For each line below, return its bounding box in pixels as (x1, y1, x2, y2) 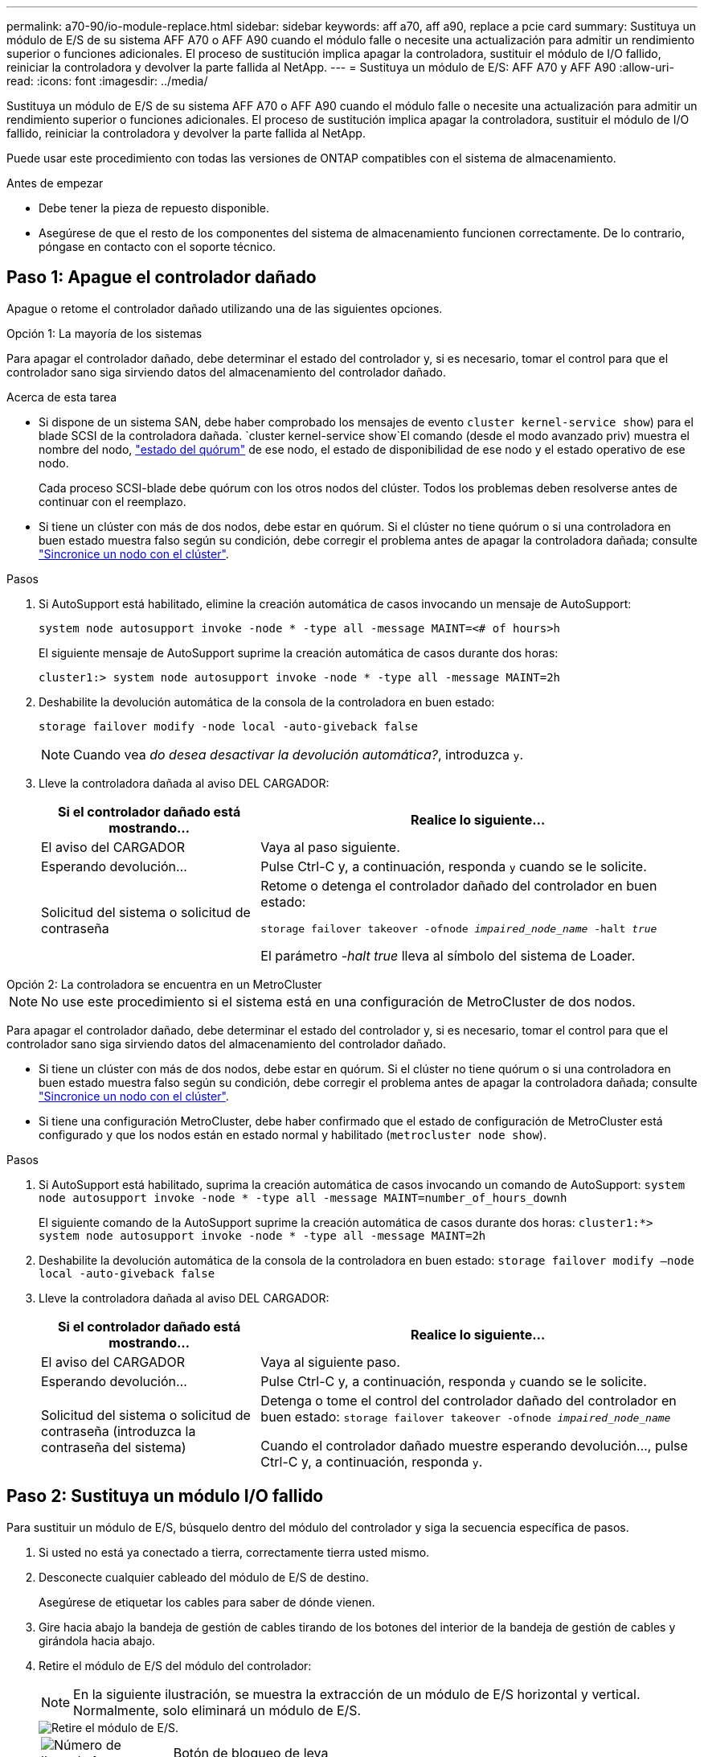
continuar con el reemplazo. (39, 494, 186, 508)
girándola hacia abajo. (39, 1633, 156, 1648)
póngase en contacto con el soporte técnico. (39, 240, 276, 253)
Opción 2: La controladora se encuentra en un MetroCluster (6, 977, 322, 991)
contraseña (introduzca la (41, 1422, 196, 1439)
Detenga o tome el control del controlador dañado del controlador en (260, 1392, 677, 1409)
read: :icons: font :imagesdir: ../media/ (6, 74, 208, 88)
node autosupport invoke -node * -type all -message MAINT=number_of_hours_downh (39, 1191, 567, 1204)
